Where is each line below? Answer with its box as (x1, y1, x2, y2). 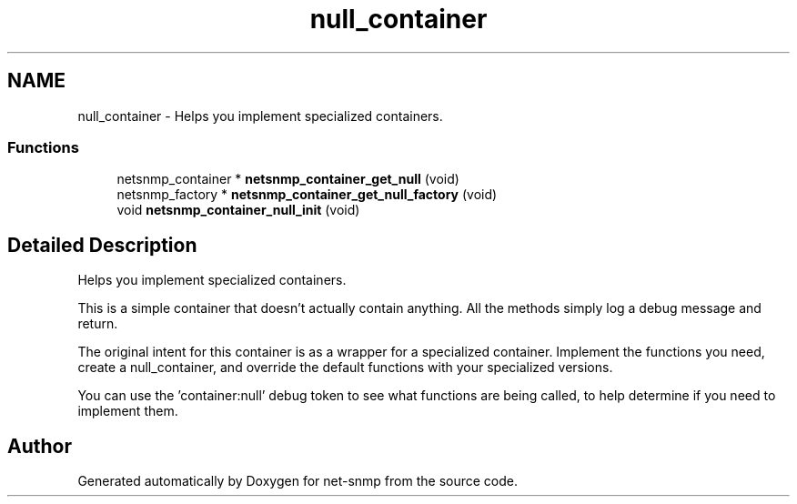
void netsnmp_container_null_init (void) (116, 202, 360, 218)
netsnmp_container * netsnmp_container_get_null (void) (116, 171, 459, 187)
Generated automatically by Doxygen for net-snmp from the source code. (77, 473, 519, 489)
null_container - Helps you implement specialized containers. (77, 107, 443, 124)
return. (77, 316, 118, 332)
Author (7, 434, 72, 458)
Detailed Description (7, 233, 197, 257)
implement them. (77, 403, 178, 419)
